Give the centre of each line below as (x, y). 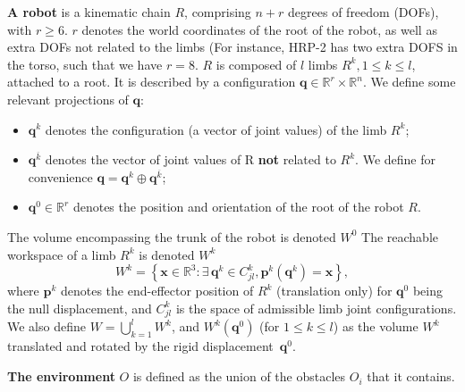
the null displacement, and (80, 308)
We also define (46, 326)
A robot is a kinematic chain (89, 12)
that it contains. (411, 376)
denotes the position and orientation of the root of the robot (238, 207)
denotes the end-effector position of (157, 291)
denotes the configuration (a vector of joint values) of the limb (216, 129)
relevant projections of (68, 99)
